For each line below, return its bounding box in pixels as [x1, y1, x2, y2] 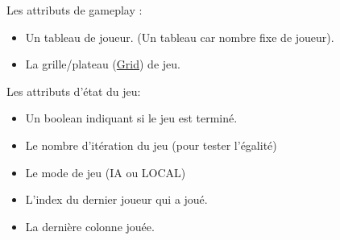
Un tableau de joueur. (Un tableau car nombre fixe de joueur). [25, 28, 334, 45]
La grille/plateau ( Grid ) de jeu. [25, 56, 180, 72]
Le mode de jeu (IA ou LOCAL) [25, 163, 186, 180]
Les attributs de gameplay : [6, 2, 143, 18]
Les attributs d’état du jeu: [6, 82, 141, 99]
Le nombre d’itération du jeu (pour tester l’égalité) [25, 136, 277, 153]
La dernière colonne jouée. [25, 217, 155, 234]
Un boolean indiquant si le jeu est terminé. [25, 110, 238, 126]
